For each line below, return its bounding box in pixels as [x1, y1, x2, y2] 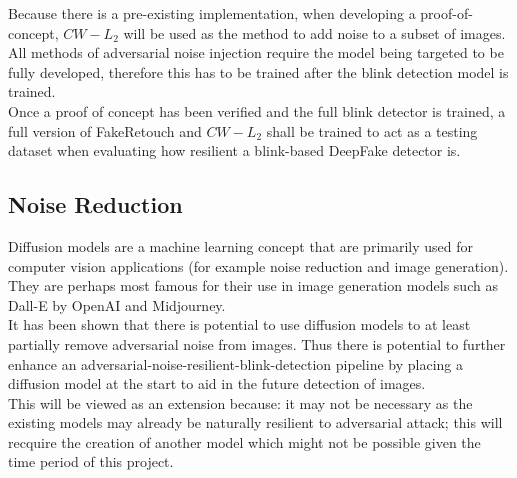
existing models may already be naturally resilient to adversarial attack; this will [8, 412, 503, 433]
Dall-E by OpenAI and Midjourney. [8, 294, 226, 315]
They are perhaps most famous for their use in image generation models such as [8, 275, 498, 296]
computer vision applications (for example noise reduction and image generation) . [8, 255, 509, 276]
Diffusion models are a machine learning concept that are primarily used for [8, 235, 473, 256]
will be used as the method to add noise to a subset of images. [123, 22, 506, 43]
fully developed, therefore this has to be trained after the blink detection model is [8, 61, 509, 82]
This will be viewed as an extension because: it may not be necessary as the [8, 392, 473, 413]
